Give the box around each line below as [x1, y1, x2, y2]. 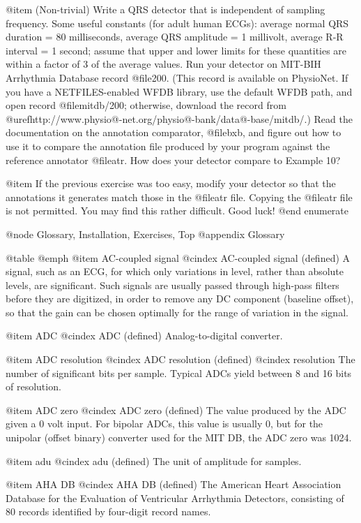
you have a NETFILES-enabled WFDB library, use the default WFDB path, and [6, 84, 353, 98]
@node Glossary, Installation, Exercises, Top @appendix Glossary [6, 226, 285, 241]
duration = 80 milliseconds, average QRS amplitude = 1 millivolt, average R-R [6, 29, 344, 44]
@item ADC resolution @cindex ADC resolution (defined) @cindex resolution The [6, 352, 355, 367]
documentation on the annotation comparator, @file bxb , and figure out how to [6, 125, 341, 140]
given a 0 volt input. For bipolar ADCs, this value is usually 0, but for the [6, 416, 323, 431]
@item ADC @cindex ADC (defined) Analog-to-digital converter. [6, 328, 283, 343]
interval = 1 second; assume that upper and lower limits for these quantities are [6, 43, 347, 57]
